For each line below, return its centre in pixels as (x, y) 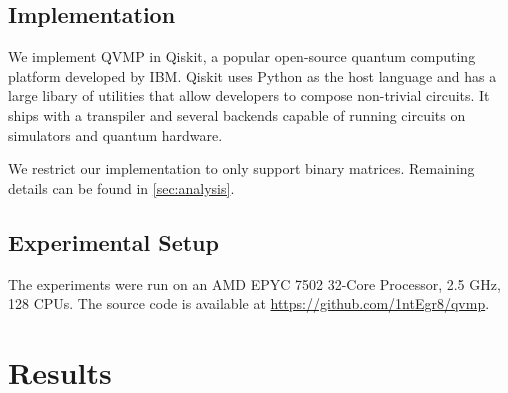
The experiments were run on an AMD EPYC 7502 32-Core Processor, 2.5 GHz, (254, 283)
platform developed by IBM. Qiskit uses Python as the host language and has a (252, 75)
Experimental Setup (113, 241)
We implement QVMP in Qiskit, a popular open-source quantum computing (242, 56)
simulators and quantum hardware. (115, 134)
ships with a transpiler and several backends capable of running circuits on (237, 114)
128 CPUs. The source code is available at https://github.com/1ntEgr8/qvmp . (249, 303)
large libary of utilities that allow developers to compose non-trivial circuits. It (249, 95)
